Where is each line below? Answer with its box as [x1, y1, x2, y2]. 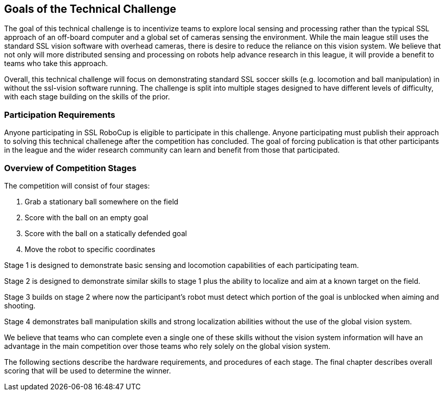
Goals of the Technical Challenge [4, 3, 177, 15]
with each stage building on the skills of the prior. [4, 92, 170, 101]
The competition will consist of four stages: [4, 181, 150, 190]
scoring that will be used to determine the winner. [4, 366, 171, 375]
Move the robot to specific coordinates [25, 244, 156, 254]
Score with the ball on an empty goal [25, 213, 149, 222]
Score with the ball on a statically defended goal [25, 228, 187, 238]
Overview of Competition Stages [4, 162, 137, 173]
